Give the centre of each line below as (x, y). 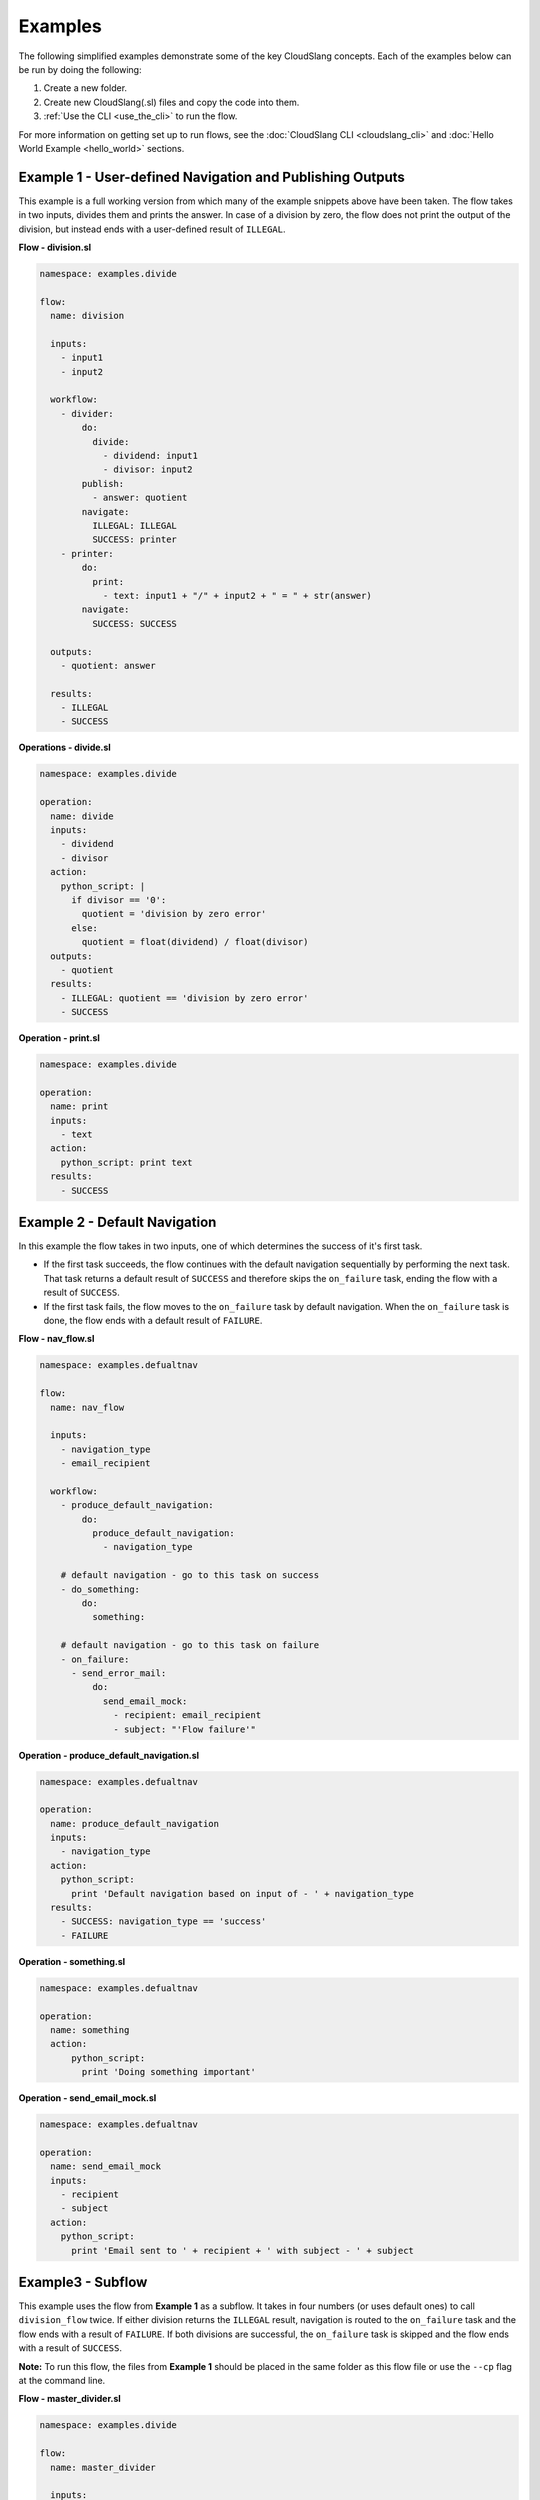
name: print (79, 1106)
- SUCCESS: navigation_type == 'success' (163, 1921)
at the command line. (62, 2381)
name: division (87, 316)
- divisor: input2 (148, 469)
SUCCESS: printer (134, 539)
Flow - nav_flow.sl (56, 1339)
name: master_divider (103, 2467)
